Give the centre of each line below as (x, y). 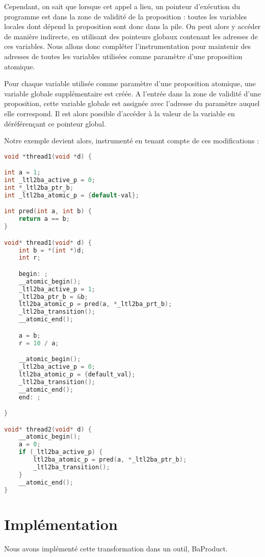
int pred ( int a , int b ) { (48, 211)
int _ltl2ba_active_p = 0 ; (50, 180)
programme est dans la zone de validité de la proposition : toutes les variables (126, 16)
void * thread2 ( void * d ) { (48, 429)
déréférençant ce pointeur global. (55, 123)
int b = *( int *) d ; (51, 250)
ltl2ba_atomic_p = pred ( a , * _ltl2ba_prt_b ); (95, 304)
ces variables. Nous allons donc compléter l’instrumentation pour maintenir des (128, 46)
